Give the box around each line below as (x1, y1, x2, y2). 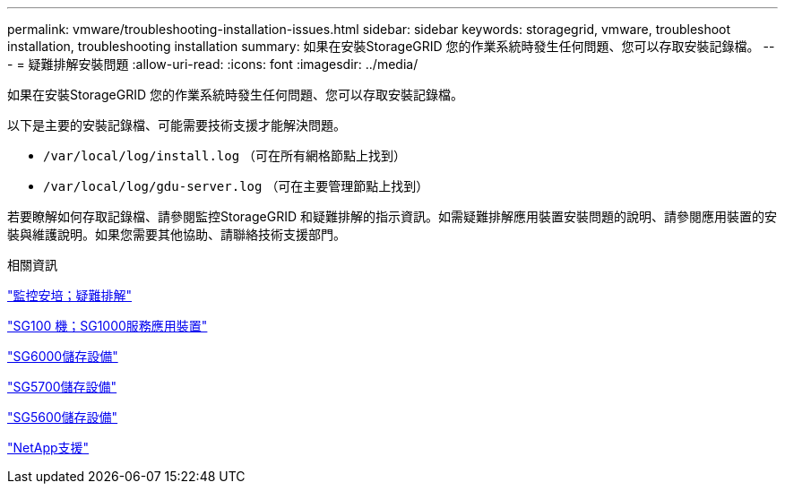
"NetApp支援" (7, 440, 90, 455)
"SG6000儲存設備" (7, 349, 118, 364)
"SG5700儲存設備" (7, 379, 117, 394)
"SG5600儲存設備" (7, 409, 118, 425)
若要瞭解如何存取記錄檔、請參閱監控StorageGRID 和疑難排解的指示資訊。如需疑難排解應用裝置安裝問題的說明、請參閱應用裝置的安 (7, 209, 777, 224)
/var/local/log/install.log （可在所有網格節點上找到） (43, 148, 407, 163)
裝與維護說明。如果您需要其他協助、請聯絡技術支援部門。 (7, 227, 346, 242)
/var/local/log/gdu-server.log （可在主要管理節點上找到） (43, 178, 429, 194)
